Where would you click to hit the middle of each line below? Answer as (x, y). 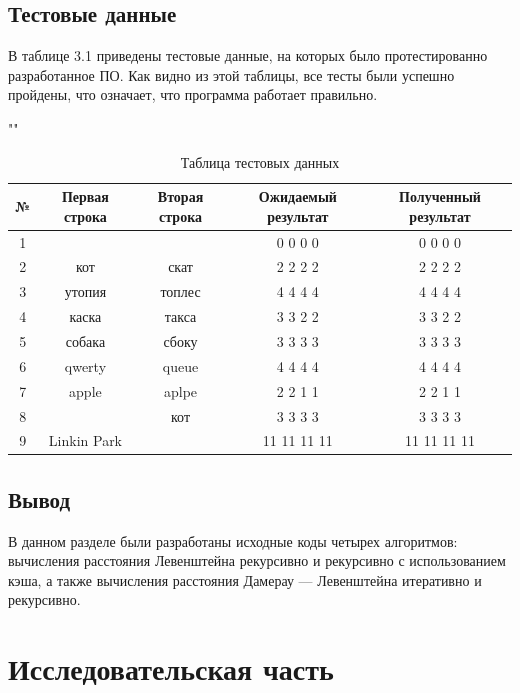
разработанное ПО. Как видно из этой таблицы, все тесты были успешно (231, 74)
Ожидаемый (297, 196)
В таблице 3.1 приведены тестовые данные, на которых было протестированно (248, 55)
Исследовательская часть (171, 668)
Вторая (180, 196)
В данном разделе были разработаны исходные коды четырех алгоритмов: (233, 540)
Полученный (440, 196)
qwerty (85, 365)
